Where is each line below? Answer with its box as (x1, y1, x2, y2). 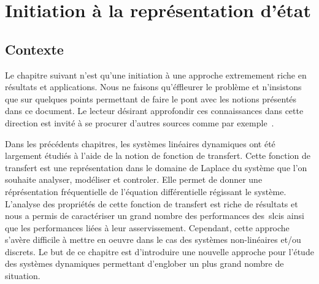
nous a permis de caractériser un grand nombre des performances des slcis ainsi (5, 209, 304, 222)
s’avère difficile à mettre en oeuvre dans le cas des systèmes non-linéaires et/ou (5, 233, 301, 246)
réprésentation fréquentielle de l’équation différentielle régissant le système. (5, 185, 286, 198)
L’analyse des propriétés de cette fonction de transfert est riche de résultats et (5, 197, 298, 210)
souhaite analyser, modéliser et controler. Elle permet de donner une (5, 173, 263, 186)
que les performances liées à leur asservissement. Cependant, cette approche (5, 221, 290, 234)
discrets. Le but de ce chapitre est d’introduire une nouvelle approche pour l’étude (5, 245, 314, 258)
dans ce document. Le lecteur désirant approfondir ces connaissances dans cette (5, 104, 304, 117)
